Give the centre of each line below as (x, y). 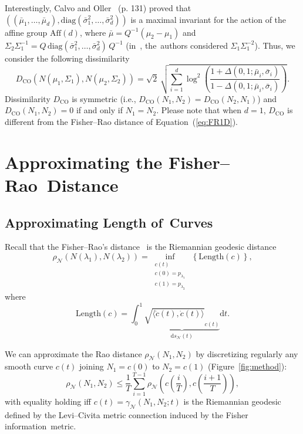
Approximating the (84, 162)
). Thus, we (275, 45)
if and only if (99, 110)
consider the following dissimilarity (67, 58)
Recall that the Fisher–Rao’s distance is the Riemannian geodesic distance (141, 247)
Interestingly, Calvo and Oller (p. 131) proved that (98, 8)
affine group (26, 32)
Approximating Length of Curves (109, 222)
